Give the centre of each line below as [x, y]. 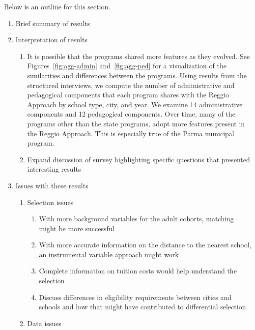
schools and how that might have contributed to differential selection [142, 307]
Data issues [44, 323]
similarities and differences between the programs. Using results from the [137, 75]
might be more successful [77, 228]
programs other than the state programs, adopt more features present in [136, 123]
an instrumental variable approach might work [109, 254]
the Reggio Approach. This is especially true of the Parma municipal [131, 133]
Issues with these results [52, 185]
